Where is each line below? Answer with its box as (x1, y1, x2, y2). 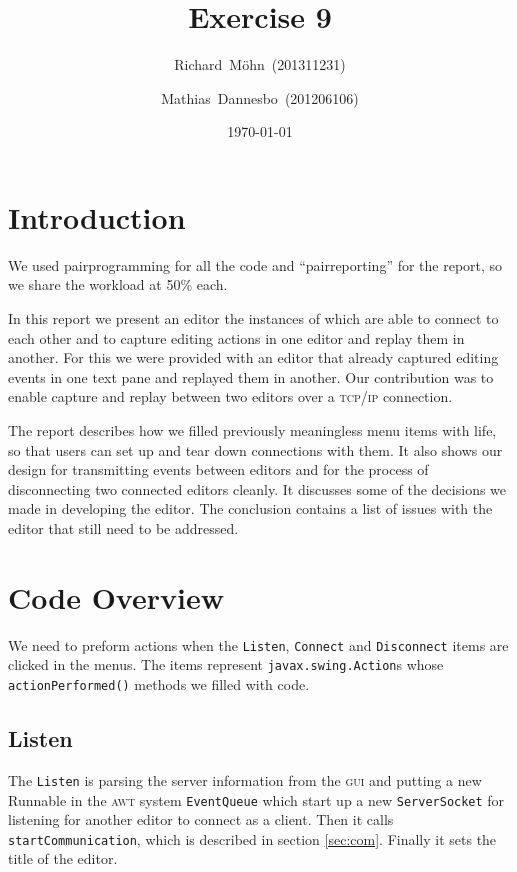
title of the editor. (8, 848, 118, 869)
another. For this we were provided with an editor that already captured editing (8, 347, 499, 368)
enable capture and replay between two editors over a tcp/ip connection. (8, 386, 453, 407)
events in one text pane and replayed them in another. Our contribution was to (8, 366, 494, 387)
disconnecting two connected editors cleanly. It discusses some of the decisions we (8, 478, 507, 499)
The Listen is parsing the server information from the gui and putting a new (8, 769, 482, 790)
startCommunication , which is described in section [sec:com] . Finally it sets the (8, 828, 497, 849)
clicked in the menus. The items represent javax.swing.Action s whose (8, 654, 444, 675)
